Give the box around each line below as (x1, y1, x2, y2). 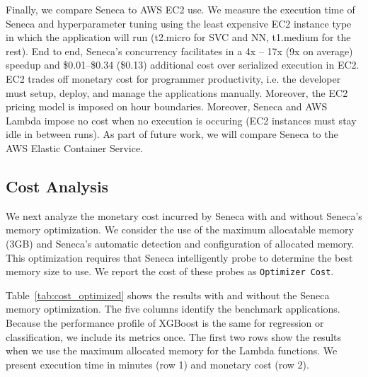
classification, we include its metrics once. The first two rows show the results (6, 329, 342, 344)
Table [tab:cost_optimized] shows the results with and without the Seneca (6, 287, 330, 302)
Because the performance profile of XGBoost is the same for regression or (6, 315, 324, 330)
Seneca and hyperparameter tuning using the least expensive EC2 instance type (6, 16, 352, 30)
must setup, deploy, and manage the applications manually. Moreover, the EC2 (6, 85, 348, 100)
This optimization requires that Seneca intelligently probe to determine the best (6, 250, 353, 265)
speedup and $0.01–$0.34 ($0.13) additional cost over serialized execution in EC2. (6, 57, 360, 72)
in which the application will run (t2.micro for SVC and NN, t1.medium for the (6, 30, 351, 45)
